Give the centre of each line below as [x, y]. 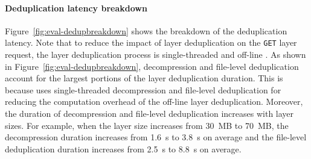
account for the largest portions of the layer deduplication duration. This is [144, 78]
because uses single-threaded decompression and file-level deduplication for [143, 89]
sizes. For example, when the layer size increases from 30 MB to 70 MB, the [147, 125]
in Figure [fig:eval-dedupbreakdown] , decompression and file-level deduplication [152, 66]
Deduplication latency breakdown [76, 8]
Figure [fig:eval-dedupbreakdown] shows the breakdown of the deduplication [146, 30]
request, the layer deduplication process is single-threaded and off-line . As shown [155, 55]
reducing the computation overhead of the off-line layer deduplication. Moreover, [154, 101]
